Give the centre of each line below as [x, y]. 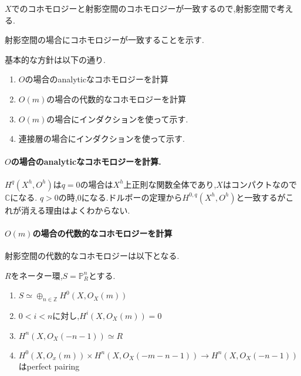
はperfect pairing [49, 366]
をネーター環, [37, 275]
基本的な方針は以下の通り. [55, 59]
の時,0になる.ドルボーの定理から [120, 197]
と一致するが [261, 197]
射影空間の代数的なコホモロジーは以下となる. [92, 255]
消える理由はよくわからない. [75, 210]
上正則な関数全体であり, [170, 184]
